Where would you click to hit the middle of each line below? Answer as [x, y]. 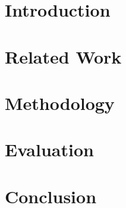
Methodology [60, 103]
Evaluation [49, 149]
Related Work [63, 56]
